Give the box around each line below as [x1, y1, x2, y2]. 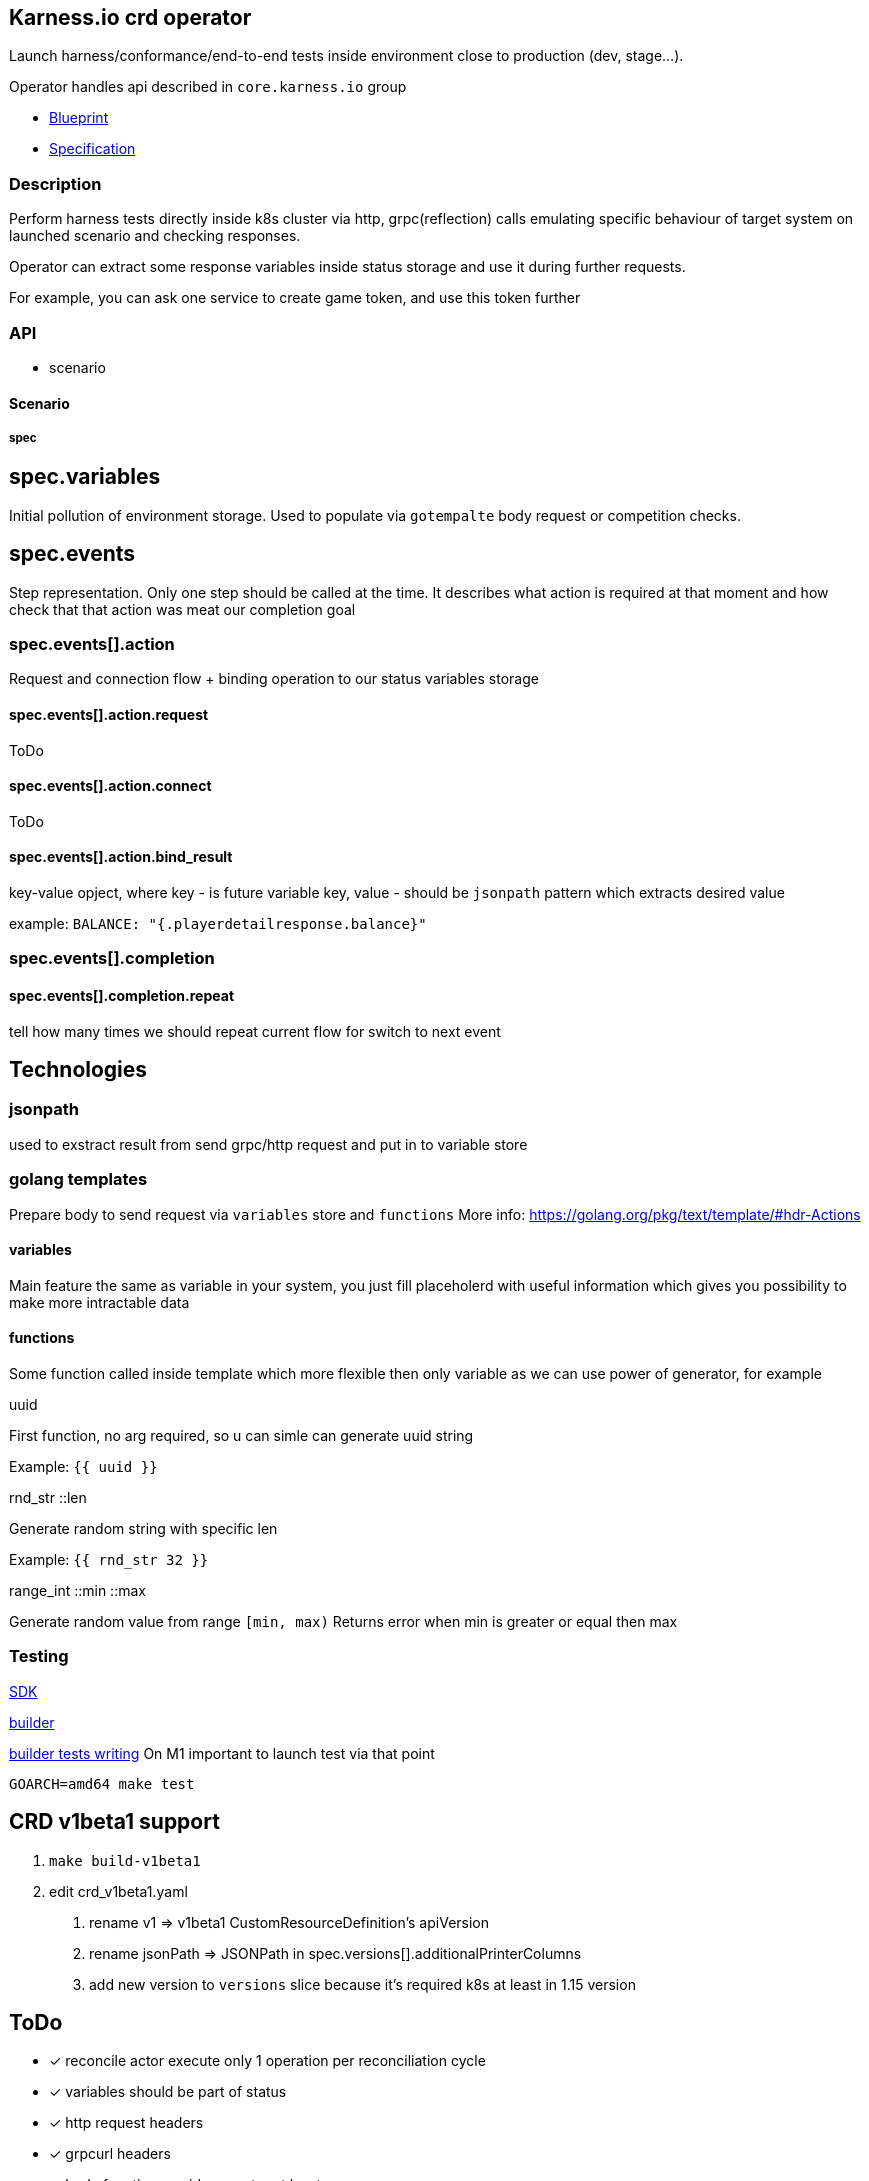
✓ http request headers [49, 2114, 204, 2132]
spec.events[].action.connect [9, 777, 212, 795]
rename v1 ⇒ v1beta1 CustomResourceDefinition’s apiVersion [89, 1913, 490, 1931]
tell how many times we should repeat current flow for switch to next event [9, 1022, 501, 1040]
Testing [9, 1646, 69, 1667]
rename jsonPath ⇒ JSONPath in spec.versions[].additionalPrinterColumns [89, 1944, 582, 1962]
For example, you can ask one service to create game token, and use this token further [9, 289, 581, 307]
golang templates [9, 1169, 148, 1190]
